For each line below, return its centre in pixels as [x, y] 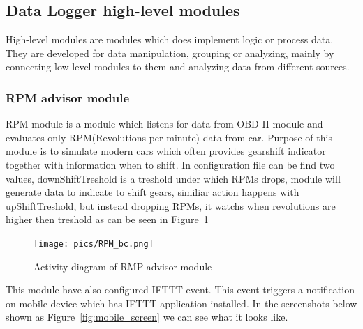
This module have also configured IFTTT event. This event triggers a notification [180, 290]
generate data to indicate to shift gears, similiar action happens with [153, 192]
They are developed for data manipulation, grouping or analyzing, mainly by [170, 53]
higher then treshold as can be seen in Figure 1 [107, 219]
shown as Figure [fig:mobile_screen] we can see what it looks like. [147, 317]
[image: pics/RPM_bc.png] [94, 244]
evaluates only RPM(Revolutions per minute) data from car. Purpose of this [169, 137]
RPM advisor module [68, 97]
